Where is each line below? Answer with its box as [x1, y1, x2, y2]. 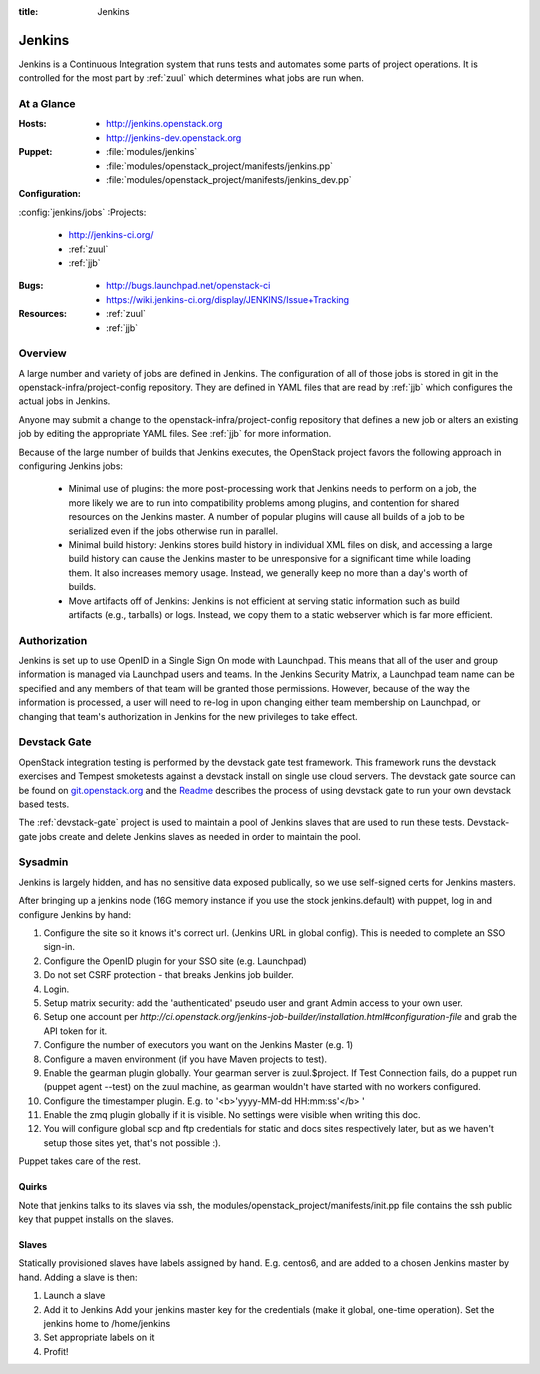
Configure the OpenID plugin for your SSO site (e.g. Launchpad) [43, 955, 307, 967]
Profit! [43, 1345, 69, 1357]
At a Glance [18, 97, 76, 111]
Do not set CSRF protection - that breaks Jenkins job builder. [43, 969, 294, 981]
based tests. [18, 798, 70, 810]
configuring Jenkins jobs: [18, 460, 124, 472]
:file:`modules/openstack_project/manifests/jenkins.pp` [106, 160, 334, 172]
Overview [18, 346, 67, 360]
